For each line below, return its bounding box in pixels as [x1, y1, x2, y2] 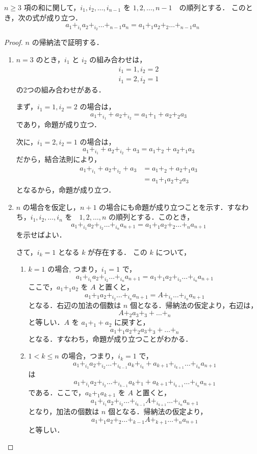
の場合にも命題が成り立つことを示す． [99, 201, 227, 212]
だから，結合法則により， [16, 154, 101, 164]
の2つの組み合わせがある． [16, 84, 106, 94]
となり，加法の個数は [28, 406, 99, 417]
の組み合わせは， [89, 54, 147, 64]
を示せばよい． [16, 229, 66, 240]
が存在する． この [88, 246, 147, 257]
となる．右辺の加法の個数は [28, 299, 121, 310]
